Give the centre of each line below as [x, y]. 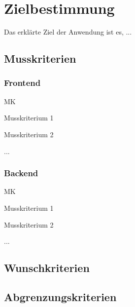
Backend [21, 173]
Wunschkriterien [47, 268]
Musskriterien [40, 58]
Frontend [22, 83]
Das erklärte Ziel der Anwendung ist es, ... [68, 32]
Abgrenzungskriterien [60, 296]
